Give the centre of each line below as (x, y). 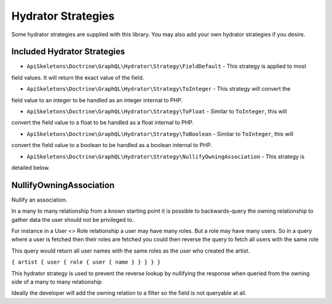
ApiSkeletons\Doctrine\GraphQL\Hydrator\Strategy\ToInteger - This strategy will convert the (159, 89)
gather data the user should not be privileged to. (73, 219)
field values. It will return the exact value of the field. (78, 77)
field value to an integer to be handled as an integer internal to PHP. (97, 100)
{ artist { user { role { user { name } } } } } (86, 262)
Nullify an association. (39, 200)
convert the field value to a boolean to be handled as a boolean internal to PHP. (112, 145)
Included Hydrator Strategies (68, 52)
